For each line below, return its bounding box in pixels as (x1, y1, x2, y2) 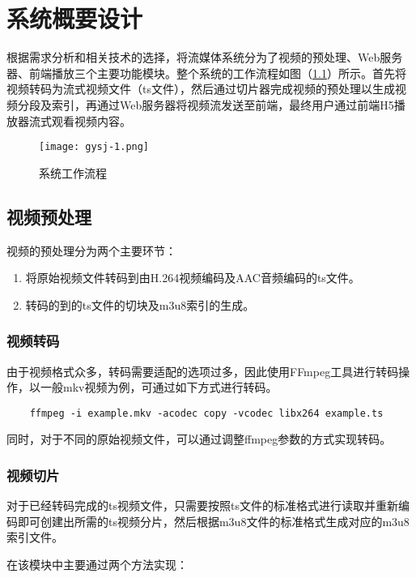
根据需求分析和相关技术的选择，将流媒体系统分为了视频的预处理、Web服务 (6, 49, 403, 66)
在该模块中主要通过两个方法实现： (6, 555, 188, 572)
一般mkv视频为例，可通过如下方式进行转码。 (40, 379, 278, 396)
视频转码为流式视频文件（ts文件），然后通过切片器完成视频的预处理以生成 (6, 80, 395, 97)
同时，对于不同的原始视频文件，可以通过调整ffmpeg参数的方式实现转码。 (6, 430, 392, 447)
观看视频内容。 (51, 112, 131, 129)
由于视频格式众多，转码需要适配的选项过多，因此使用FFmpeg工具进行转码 (6, 362, 399, 379)
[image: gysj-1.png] (39, 141, 150, 153)
